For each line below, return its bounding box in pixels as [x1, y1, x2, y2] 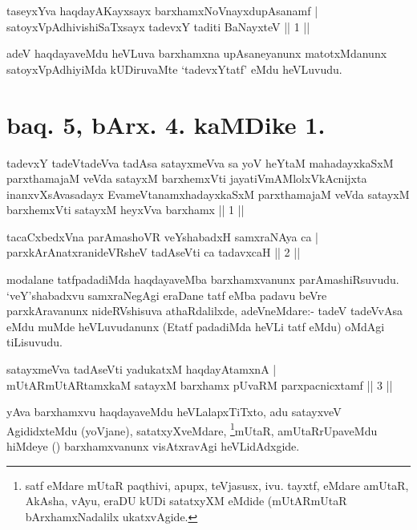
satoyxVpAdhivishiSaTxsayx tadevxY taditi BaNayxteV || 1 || [6, 18, 310, 34]
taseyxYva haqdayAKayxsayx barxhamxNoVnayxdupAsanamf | [6, 2, 318, 18]
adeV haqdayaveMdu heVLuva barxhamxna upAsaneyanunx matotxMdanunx [6, 45, 387, 62]
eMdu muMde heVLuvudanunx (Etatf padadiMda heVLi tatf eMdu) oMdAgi [6, 318, 385, 334]
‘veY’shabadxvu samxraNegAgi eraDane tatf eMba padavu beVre [6, 286, 327, 303]
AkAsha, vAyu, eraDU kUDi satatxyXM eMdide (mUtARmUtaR [25, 492, 347, 509]
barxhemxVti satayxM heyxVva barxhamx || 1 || [6, 201, 245, 218]
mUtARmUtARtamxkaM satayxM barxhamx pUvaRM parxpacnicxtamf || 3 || [6, 376, 393, 393]
